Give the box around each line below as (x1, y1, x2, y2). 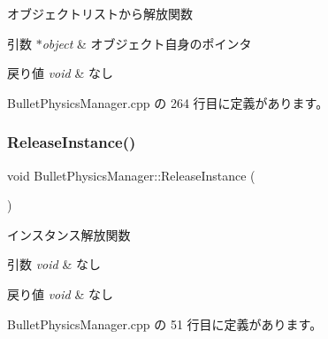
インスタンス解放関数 (7, 225, 131, 243)
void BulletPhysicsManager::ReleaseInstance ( (7, 166, 256, 184)
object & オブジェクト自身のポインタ (42, 34, 252, 52)
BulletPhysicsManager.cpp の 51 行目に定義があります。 (7, 314, 323, 333)
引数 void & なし (7, 255, 101, 274)
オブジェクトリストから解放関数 (7, 4, 193, 22)
